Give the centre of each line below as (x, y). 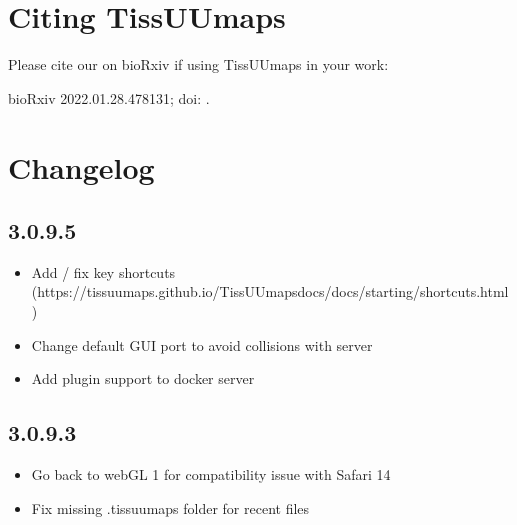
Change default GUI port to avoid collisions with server (202, 344)
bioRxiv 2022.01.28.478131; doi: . (109, 97)
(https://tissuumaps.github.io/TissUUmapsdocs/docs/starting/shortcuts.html (270, 291)
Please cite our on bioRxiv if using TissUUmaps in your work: (198, 64)
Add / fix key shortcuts (103, 271)
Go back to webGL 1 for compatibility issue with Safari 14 (211, 474)
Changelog (81, 166)
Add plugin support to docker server (143, 378)
